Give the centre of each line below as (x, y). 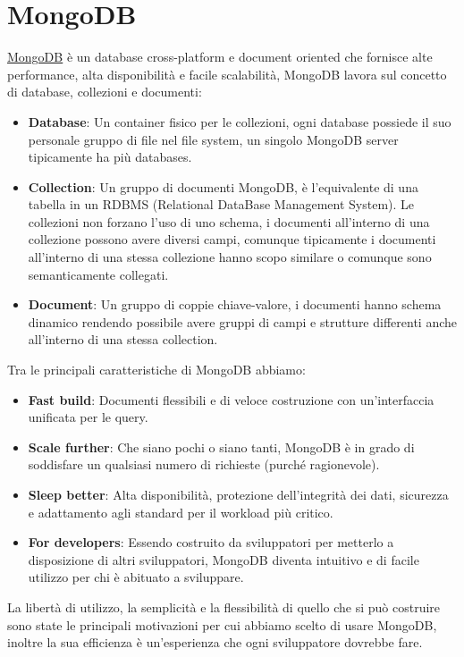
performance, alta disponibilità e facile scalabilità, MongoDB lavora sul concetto (227, 74)
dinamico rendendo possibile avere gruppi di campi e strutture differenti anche (243, 321)
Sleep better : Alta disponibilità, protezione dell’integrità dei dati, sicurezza (238, 494)
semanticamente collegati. (98, 274)
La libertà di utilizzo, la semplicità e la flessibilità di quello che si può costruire (224, 606)
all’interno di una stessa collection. (123, 339)
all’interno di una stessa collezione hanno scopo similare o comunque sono (230, 257)
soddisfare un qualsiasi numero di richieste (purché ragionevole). (204, 464)
